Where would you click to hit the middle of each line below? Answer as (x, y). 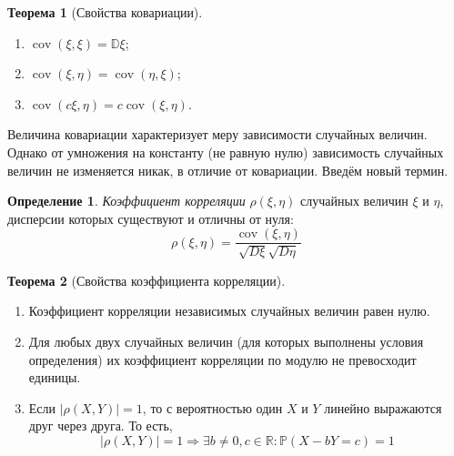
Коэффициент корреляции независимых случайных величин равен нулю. (229, 311)
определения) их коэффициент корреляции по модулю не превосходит (222, 359)
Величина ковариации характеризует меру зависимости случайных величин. (217, 134)
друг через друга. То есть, (101, 426)
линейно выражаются (383, 407)
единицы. (55, 377)
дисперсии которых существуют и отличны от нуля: (151, 218)
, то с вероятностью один (212, 407)
